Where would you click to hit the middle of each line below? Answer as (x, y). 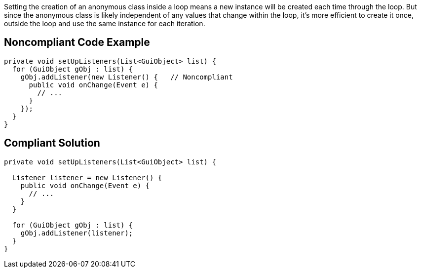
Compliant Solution (52, 143)
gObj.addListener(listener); (77, 233)
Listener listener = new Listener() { (87, 177)
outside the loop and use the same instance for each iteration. (105, 23)
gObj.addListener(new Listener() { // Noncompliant (127, 77)
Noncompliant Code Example (77, 42)
